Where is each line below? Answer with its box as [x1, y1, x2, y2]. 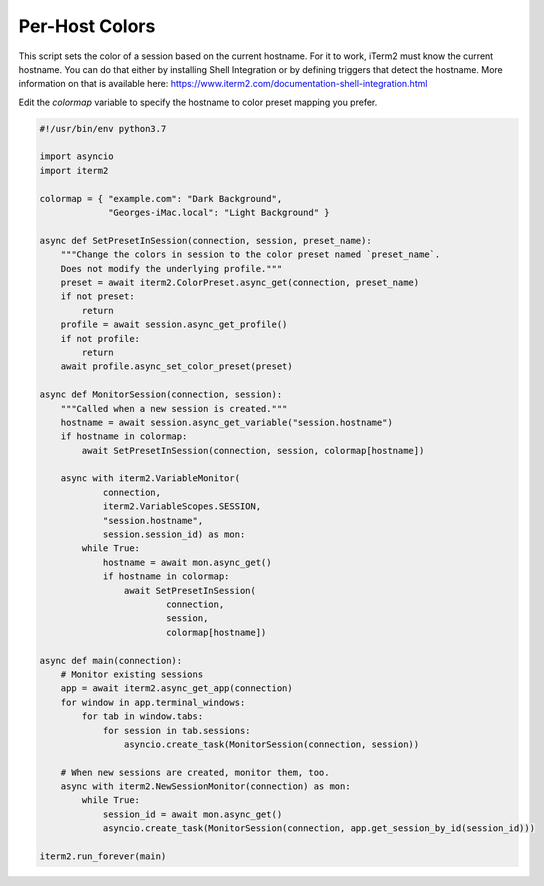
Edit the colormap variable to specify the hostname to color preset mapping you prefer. [18, 96, 378, 108]
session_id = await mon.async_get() [102, 808, 283, 820]
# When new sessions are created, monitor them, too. [60, 766, 330, 778]
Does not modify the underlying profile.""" [60, 263, 283, 274]
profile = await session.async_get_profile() [60, 319, 288, 330]
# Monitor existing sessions [60, 668, 204, 680]
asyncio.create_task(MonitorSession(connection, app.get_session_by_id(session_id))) [102, 823, 535, 834]
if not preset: [60, 291, 135, 302]
